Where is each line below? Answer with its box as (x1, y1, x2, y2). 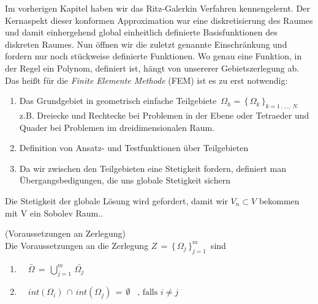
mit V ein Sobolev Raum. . (5, 206, 104, 219)
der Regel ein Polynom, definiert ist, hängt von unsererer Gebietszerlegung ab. (5, 61, 300, 74)
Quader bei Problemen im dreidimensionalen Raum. (19, 120, 215, 133)
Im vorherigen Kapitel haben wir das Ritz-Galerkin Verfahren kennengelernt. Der (5, 2, 310, 14)
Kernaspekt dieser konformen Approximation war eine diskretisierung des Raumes (5, 13, 313, 26)
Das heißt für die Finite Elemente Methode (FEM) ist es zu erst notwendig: (5, 73, 288, 86)
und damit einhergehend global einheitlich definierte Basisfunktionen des (5, 26, 278, 39)
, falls (137, 288, 158, 297)
